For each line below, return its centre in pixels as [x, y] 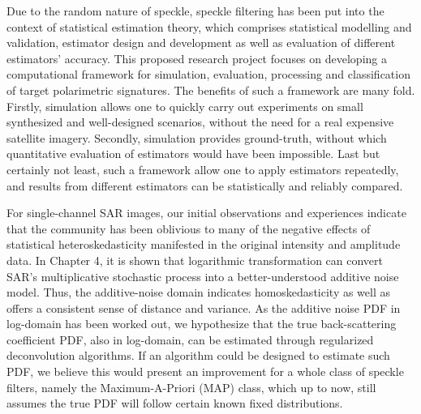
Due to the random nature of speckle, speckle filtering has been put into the [195, 11]
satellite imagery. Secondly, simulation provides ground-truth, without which [197, 137]
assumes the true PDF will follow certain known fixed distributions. [175, 403]
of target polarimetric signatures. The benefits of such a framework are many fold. [211, 90]
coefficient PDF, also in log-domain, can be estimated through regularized [190, 339]
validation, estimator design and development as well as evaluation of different [201, 43]
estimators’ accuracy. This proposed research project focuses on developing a [197, 58]
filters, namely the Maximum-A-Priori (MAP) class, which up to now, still [191, 387]
